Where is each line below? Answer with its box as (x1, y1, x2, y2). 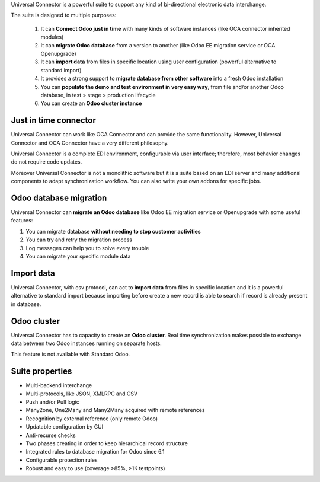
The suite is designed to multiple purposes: (11, 12, 117, 19)
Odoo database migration (11, 193, 107, 203)
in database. (11, 300, 41, 308)
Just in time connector (11, 116, 96, 126)
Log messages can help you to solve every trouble (25, 244, 149, 251)
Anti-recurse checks (25, 432, 76, 439)
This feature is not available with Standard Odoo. (11, 350, 130, 358)
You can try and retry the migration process (25, 236, 133, 243)
